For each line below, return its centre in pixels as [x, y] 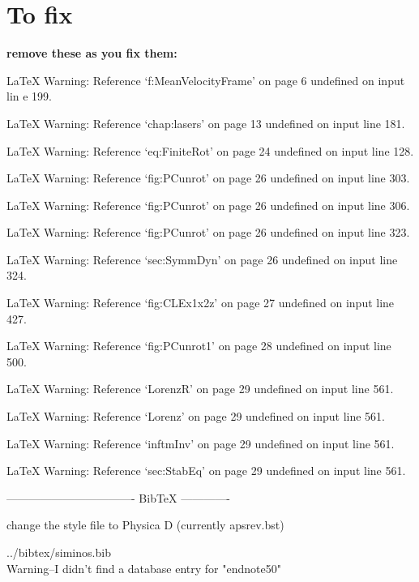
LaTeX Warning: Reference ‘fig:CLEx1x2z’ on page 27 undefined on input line [201, 303]
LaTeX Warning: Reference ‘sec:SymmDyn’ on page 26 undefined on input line [202, 259]
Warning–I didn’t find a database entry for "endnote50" [144, 568]
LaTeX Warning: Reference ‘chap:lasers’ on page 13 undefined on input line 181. [206, 123]
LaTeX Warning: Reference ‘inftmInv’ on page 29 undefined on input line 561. [201, 443]
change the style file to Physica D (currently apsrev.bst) [145, 525]
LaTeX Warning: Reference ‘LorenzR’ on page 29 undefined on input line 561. [200, 389]
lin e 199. [29, 96]
